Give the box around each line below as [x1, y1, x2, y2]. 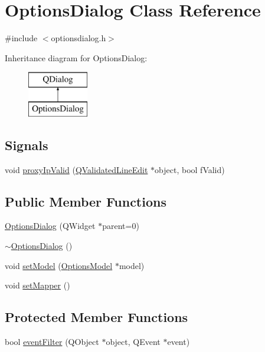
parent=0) [102, 220, 139, 232]
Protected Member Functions [5, 308, 188, 326]
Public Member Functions [5, 192, 166, 210]
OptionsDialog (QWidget [5, 220, 96, 232]
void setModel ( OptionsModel [5, 259, 113, 271]
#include [5, 32, 38, 44]
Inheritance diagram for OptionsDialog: [5, 51, 148, 64]
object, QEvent [106, 336, 161, 348]
